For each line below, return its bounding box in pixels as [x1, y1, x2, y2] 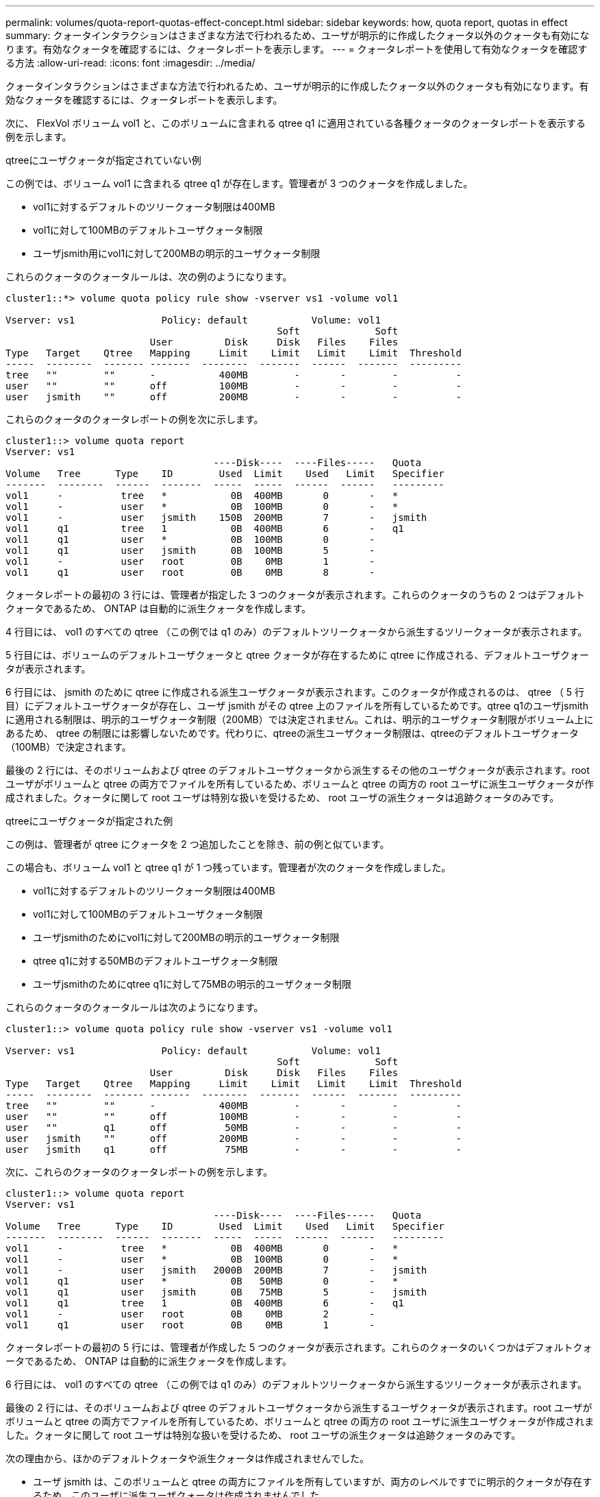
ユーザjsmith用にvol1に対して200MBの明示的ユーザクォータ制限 [33, 247, 321, 259]
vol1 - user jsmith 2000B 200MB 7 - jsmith [5, 1265, 427, 1276]
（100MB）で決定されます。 [5, 741, 132, 753]
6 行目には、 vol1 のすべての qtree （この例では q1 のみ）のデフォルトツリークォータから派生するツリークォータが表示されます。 [5, 1378, 587, 1390]
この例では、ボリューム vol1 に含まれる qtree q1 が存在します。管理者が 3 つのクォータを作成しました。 [5, 178, 473, 189]
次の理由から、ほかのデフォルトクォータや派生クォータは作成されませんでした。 [5, 1452, 369, 1464]
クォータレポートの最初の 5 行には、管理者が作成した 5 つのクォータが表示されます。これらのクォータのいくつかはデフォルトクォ [5, 1341, 592, 1353]
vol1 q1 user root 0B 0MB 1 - [5, 1319, 375, 1330]
